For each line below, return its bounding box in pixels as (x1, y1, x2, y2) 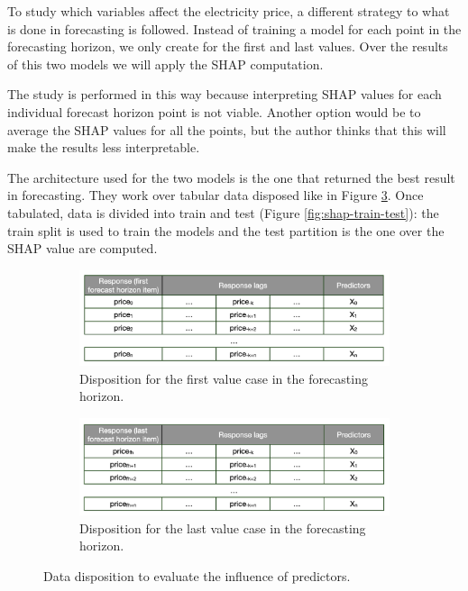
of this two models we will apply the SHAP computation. (7, 54, 324, 73)
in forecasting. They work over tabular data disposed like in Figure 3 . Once (7, 186, 424, 205)
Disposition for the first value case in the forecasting (79, 368, 368, 387)
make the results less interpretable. (7, 138, 200, 157)
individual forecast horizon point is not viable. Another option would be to (7, 102, 421, 121)
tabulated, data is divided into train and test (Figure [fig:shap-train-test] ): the (7, 203, 439, 222)
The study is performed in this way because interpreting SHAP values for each (7, 85, 442, 104)
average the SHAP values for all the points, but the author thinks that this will (7, 120, 446, 139)
